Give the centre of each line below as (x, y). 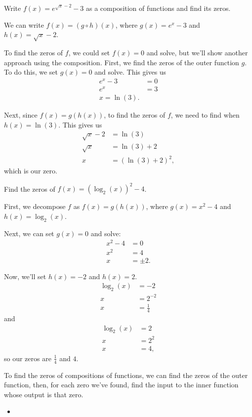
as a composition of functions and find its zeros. (158, 8)
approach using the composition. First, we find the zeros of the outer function (122, 62)
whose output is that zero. (44, 394)
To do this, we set (31, 72)
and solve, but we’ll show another (197, 52)
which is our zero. (31, 171)
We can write (24, 24)
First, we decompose (35, 206)
